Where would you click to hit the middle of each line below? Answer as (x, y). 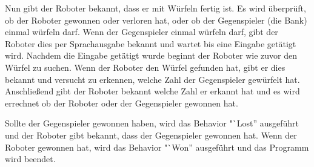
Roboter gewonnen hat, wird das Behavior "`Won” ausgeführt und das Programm (157, 147)
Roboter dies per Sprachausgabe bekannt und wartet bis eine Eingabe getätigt (151, 43)
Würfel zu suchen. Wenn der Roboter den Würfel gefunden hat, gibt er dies (145, 67)
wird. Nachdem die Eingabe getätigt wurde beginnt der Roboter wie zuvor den (151, 55)
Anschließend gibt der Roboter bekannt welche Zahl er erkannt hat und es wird (152, 91)
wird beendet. (30, 159)
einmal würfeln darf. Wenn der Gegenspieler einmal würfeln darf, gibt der (142, 32)
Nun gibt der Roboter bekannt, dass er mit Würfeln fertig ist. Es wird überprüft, (155, 8)
